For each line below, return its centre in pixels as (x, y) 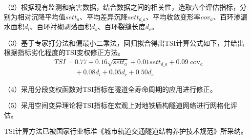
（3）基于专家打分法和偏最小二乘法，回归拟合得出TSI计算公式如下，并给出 (124, 43)
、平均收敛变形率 (173, 16)
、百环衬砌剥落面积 (60, 26)
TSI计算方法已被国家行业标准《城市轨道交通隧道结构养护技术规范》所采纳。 (126, 131)
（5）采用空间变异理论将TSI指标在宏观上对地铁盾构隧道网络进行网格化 (117, 105)
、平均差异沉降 (104, 16)
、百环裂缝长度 (121, 26)
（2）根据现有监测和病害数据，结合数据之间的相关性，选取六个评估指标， (122, 7)
